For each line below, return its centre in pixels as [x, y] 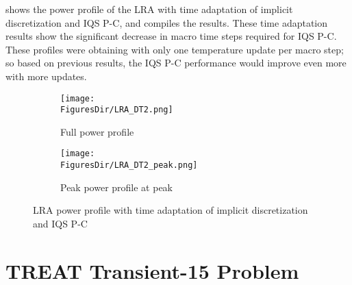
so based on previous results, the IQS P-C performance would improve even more [176, 63]
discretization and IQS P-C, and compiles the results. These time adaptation [167, 22]
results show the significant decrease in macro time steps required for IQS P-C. [171, 36]
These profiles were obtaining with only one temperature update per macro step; [175, 49]
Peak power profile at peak [116, 187]
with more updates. [46, 76]
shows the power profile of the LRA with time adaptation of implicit [149, 9]
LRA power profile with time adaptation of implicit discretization [171, 210]
